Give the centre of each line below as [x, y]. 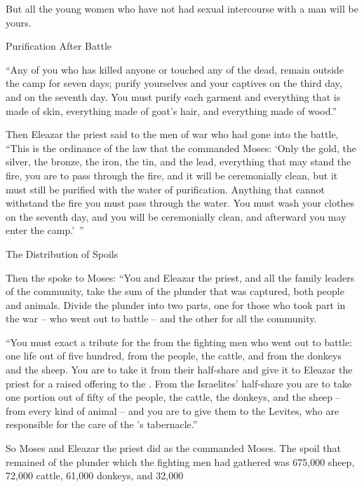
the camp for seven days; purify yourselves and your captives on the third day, [174, 83]
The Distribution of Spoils [62, 253]
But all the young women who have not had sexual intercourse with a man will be [182, 8]
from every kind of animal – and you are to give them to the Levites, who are [173, 410]
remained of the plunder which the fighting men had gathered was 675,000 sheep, [180, 461]
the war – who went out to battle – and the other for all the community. [161, 318]
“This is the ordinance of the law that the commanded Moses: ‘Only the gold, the [181, 148]
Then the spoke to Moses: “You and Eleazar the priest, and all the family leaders [180, 277]
